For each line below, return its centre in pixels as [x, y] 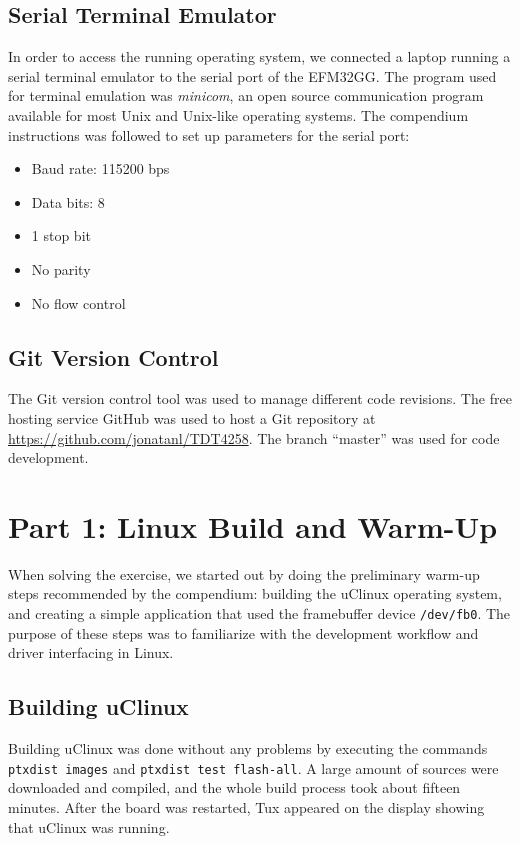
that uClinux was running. [89, 826]
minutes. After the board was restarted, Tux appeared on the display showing [246, 806]
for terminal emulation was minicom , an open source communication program [246, 95]
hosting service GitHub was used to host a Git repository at [192, 417]
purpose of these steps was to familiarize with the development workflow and [243, 632]
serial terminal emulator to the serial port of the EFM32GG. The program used [252, 75]
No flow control [78, 302]
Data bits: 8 [68, 201]
